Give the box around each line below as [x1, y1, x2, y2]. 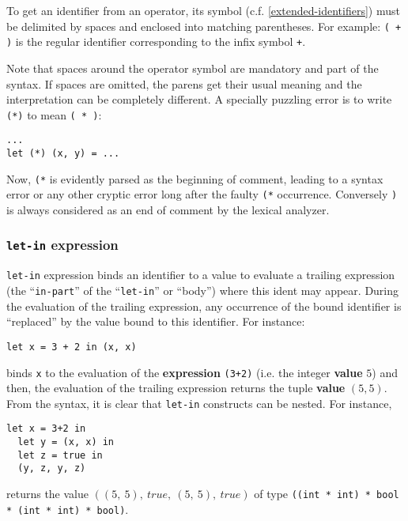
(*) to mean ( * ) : [6, 106, 102, 123]
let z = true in [17, 449, 103, 461]
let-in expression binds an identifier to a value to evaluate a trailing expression [6, 266, 395, 283]
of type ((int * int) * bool [254, 485, 399, 502]
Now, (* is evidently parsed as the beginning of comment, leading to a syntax [6, 170, 383, 187]
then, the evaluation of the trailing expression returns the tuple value [6, 379, 346, 396]
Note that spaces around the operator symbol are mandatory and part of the [6, 59, 379, 76]
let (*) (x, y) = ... [6, 148, 120, 159]
